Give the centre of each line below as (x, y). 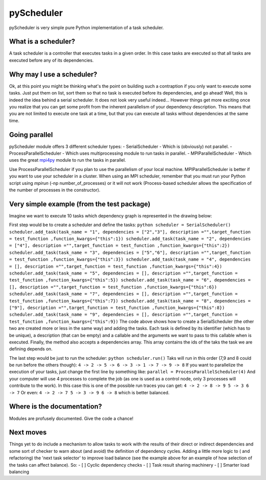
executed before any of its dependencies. (51, 60)
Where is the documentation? (55, 407)
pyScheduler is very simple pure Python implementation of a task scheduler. (86, 28)
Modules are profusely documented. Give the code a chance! (71, 418)
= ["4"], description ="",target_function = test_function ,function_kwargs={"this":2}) (119, 246)
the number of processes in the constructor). (55, 190)
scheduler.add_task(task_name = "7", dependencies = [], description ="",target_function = (123, 294)
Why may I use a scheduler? (53, 74)
